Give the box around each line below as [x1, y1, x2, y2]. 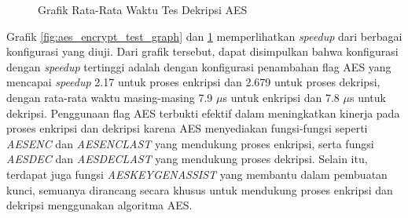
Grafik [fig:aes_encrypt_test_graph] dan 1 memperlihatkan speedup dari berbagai [6, 27, 402, 44]
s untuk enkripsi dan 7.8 [222, 89, 340, 105]
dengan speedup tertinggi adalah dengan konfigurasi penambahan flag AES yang [6, 58, 391, 74]
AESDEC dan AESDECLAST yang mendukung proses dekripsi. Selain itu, [6, 151, 368, 167]
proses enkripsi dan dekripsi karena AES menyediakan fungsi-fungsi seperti [6, 120, 368, 136]
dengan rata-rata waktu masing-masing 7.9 [6, 89, 213, 105]
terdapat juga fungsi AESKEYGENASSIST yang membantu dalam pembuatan [6, 165, 388, 182]
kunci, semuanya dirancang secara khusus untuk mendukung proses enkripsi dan [6, 181, 393, 198]
